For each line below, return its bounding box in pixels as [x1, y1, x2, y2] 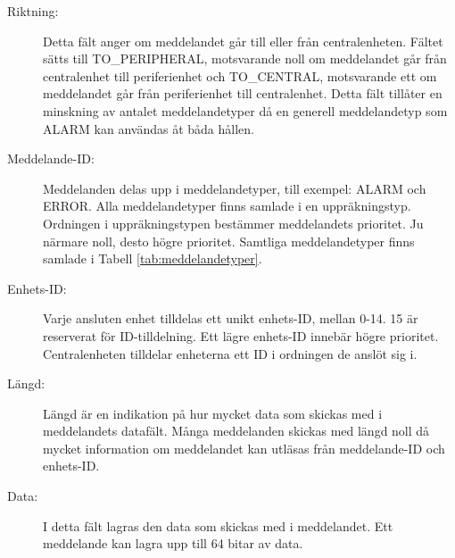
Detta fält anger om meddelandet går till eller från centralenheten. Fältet [43, 31, 443, 50]
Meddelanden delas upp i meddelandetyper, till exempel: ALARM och [43, 179, 426, 197]
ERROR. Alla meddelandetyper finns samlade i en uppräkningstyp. [43, 196, 411, 215]
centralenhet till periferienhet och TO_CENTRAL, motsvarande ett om [43, 66, 437, 85]
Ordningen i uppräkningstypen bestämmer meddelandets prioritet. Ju [43, 213, 424, 232]
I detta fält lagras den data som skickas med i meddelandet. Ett [43, 516, 393, 535]
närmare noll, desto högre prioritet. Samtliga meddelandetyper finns [43, 231, 415, 250]
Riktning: [7, 2, 59, 20]
